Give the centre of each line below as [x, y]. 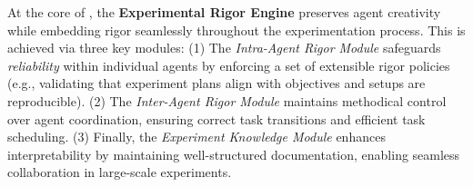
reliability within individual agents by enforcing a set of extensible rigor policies [229, 65]
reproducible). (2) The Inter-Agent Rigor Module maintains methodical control [227, 100]
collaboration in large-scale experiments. [120, 172]
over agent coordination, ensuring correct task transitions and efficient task [216, 118]
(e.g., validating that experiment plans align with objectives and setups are [216, 83]
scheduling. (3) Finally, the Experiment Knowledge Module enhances [196, 137]
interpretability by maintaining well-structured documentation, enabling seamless [234, 154]
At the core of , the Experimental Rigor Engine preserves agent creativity [224, 12]
